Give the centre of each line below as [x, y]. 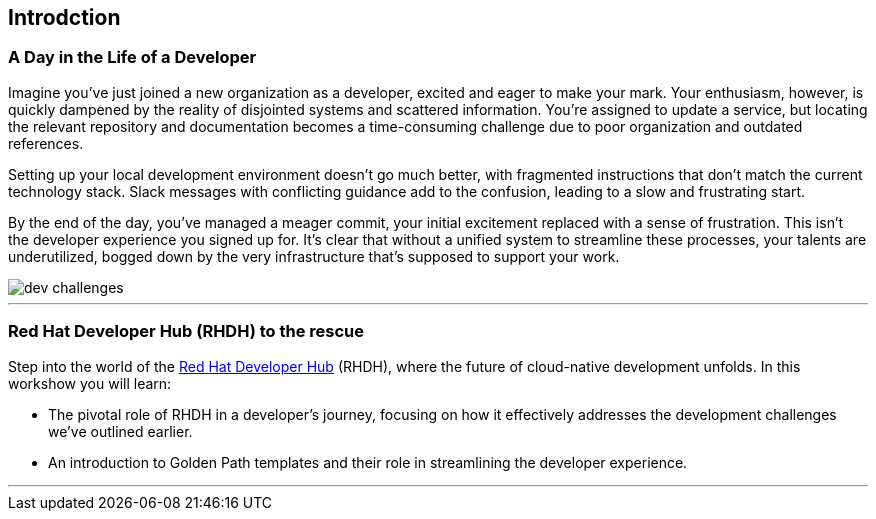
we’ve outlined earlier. [120, 431]
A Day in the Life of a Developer [132, 57]
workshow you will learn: [90, 383]
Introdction [64, 17]
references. [46, 143]
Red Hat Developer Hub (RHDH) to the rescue [186, 331]
